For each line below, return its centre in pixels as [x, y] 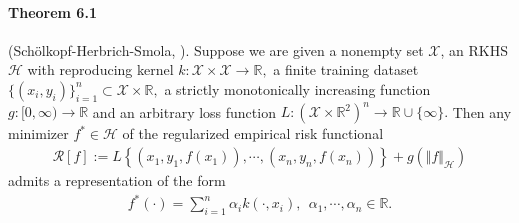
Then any [482, 111]
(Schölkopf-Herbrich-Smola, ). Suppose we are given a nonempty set [216, 49]
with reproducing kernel [100, 69]
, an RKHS [474, 49]
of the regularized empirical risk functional [253, 133]
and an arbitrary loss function [184, 111]
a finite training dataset [346, 69]
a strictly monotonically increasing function [297, 88]
